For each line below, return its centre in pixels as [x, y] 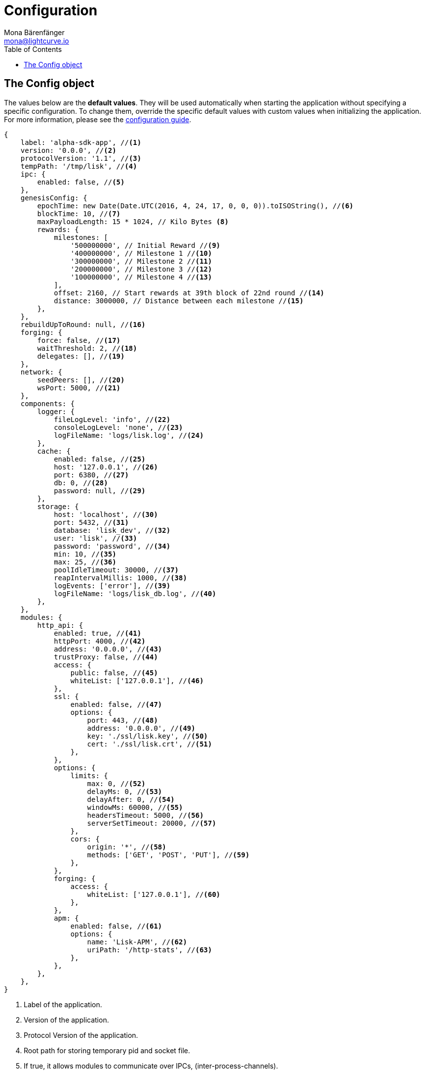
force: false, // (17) [79, 340]
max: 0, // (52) [116, 783]
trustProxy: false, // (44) [106, 657]
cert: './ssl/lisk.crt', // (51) [150, 744]
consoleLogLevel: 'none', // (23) [118, 427]
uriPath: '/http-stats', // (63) [150, 950]
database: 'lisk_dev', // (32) [112, 530]
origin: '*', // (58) [127, 847]
